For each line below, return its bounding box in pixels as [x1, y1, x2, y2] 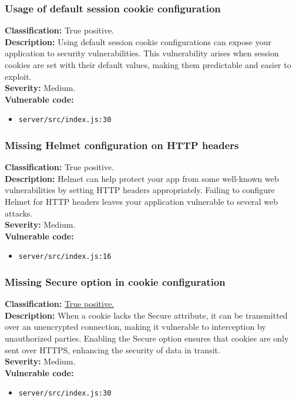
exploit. [5, 70, 32, 82]
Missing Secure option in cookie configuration [5, 274, 226, 289]
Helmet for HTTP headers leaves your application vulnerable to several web [5, 195, 278, 208]
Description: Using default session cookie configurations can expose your [5, 35, 271, 48]
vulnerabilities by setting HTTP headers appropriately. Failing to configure [5, 184, 275, 196]
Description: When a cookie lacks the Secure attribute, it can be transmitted [5, 309, 288, 321]
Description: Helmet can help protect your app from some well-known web [5, 172, 279, 184]
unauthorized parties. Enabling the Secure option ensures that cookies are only [5, 332, 289, 344]
